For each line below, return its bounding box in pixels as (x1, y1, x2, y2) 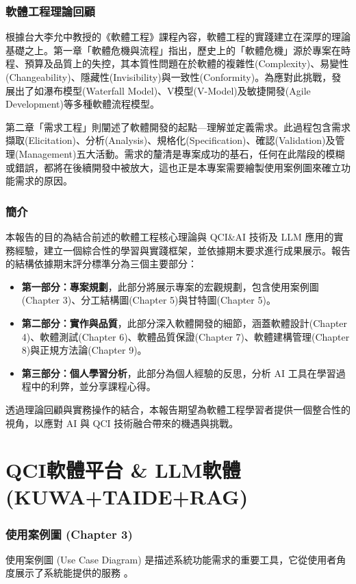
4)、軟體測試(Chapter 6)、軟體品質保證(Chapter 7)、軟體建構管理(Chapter (21, 329, 350, 343)
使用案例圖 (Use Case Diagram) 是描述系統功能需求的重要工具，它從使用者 (5, 552, 337, 566)
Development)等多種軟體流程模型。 (5, 97, 160, 111)
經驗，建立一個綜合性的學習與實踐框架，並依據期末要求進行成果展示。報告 (14, 243, 351, 257)
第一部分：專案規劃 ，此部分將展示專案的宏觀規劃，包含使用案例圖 (21, 279, 319, 293)
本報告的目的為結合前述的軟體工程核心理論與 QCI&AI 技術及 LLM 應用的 (5, 229, 334, 243)
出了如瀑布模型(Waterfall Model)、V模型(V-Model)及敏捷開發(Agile (14, 83, 311, 97)
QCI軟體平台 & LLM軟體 (5, 456, 241, 484)
